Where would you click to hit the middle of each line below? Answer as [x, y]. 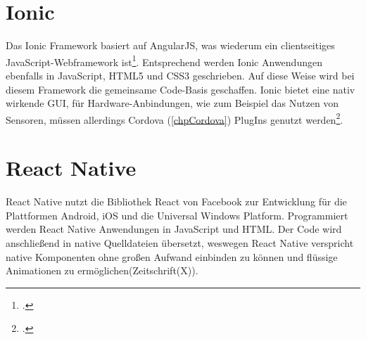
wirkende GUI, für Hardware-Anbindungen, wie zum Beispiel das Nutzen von [172, 103]
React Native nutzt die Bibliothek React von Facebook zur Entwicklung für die [176, 202]
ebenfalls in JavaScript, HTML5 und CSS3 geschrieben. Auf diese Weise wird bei [180, 75]
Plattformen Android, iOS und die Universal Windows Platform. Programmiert [177, 215]
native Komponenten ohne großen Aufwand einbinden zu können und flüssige [172, 256]
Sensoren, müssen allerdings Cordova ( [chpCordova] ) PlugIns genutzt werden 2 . [175, 118]
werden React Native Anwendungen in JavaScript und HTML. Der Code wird [174, 229]
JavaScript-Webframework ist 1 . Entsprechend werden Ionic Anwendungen [164, 60]
